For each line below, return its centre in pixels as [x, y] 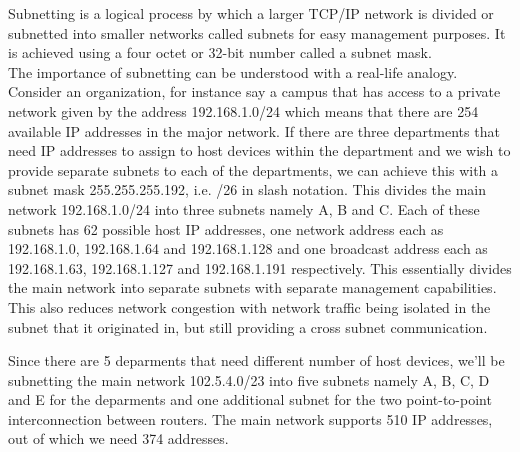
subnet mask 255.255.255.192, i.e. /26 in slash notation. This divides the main [247, 189]
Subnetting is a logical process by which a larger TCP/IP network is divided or [251, 13]
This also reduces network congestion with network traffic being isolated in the [249, 306]
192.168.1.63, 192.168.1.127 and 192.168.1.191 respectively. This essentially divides [260, 267]
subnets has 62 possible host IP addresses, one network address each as [226, 228]
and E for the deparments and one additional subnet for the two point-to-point [250, 399]
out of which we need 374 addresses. [118, 438]
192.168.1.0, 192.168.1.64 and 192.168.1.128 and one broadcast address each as [248, 248]
